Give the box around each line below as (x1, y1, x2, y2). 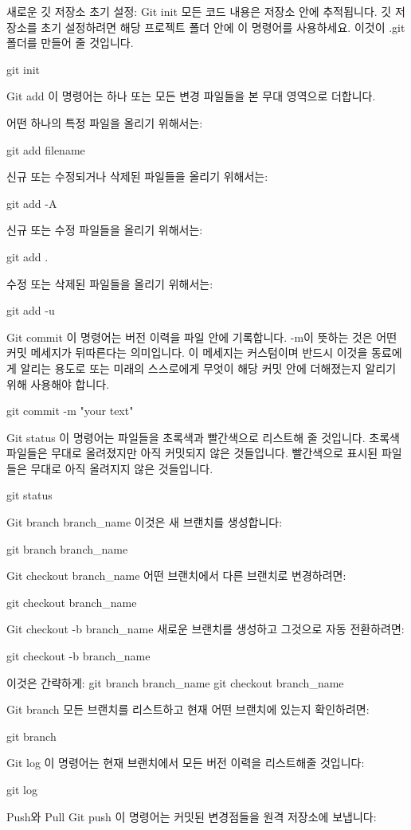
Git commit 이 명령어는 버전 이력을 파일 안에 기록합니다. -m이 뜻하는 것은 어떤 (6, 328, 397, 345)
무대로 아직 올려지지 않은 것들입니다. (30, 460, 213, 476)
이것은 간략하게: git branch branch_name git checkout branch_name (6, 674, 344, 691)
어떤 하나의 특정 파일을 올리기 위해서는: (6, 114, 203, 131)
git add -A (6, 194, 57, 211)
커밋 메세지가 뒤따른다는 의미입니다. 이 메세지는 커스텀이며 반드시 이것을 (6, 344, 368, 361)
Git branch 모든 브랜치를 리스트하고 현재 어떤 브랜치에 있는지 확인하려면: (6, 701, 370, 718)
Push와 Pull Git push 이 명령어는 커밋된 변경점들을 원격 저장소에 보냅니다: (6, 808, 377, 824)
